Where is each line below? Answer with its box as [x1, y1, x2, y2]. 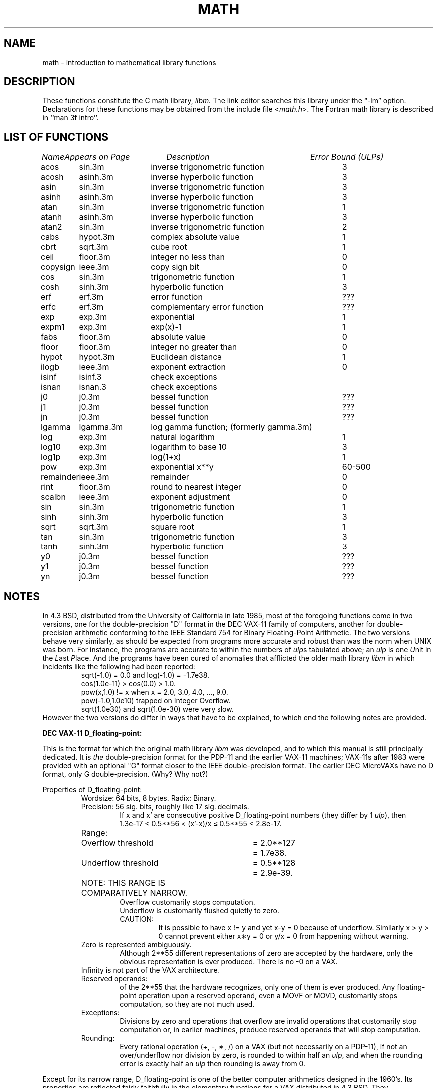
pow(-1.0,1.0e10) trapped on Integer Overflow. [81, 696, 231, 705]
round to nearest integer [151, 482, 242, 492]
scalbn [41, 492, 66, 502]
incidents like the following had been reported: [42, 662, 195, 671]
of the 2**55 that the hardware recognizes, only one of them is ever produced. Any [120, 983, 395, 992]
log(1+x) [151, 452, 181, 462]
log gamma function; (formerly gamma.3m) [151, 422, 312, 432]
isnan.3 [79, 382, 106, 392]
